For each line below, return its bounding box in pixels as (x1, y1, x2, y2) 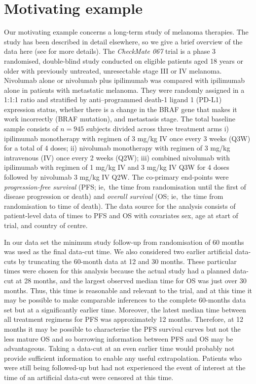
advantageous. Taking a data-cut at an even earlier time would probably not (4, 343, 235, 353)
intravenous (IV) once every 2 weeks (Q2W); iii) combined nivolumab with (4, 152, 230, 162)
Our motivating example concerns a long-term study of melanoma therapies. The (4, 27, 249, 37)
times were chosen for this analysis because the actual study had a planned (4, 266, 231, 276)
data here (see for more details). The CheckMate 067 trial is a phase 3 (4, 46, 216, 56)
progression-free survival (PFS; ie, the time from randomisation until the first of (4, 181, 246, 192)
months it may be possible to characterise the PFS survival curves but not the (4, 323, 241, 334)
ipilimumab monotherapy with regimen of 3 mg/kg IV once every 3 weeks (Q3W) (4, 133, 251, 143)
